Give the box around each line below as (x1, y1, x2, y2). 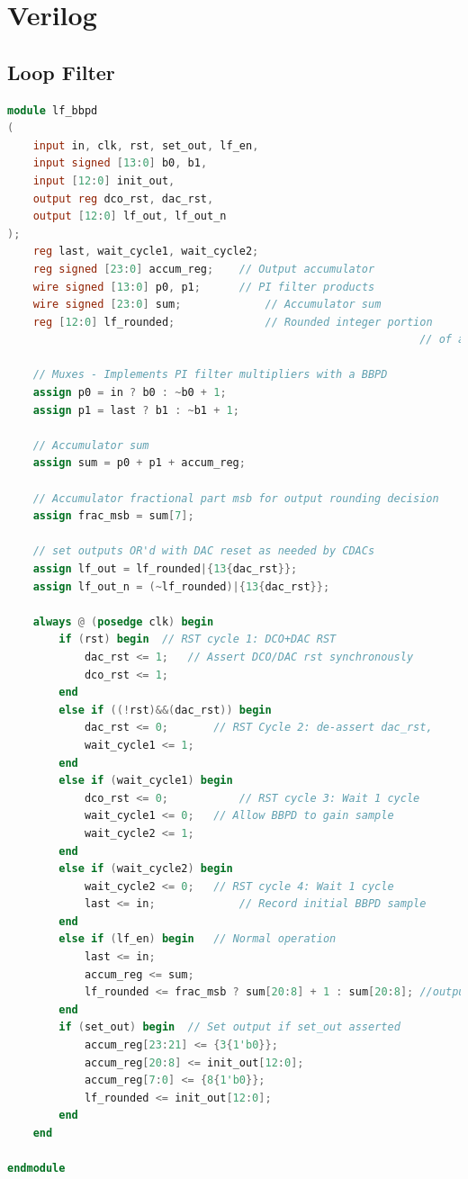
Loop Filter (7, 58, 115, 85)
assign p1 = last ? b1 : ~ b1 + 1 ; (32, 403, 239, 417)
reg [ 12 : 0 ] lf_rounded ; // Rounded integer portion (32, 315, 433, 328)
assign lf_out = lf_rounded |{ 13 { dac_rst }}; (32, 562, 298, 576)
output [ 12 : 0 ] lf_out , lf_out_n (32, 210, 227, 223)
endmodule (7, 1162, 66, 1175)
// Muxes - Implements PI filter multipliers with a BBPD (32, 368, 388, 382)
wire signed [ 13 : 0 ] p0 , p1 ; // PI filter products (32, 280, 375, 293)
